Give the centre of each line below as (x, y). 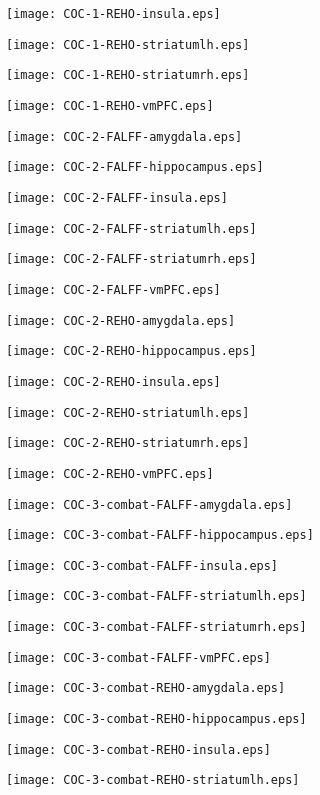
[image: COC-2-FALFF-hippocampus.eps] (135, 167)
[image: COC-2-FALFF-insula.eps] (117, 197)
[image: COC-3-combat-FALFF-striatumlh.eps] (156, 596)
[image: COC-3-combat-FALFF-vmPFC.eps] (138, 657)
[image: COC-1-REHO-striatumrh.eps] (128, 75)
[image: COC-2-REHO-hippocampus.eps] (131, 351)
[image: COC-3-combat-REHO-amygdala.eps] (146, 688)
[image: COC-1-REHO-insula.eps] (113, 14)
